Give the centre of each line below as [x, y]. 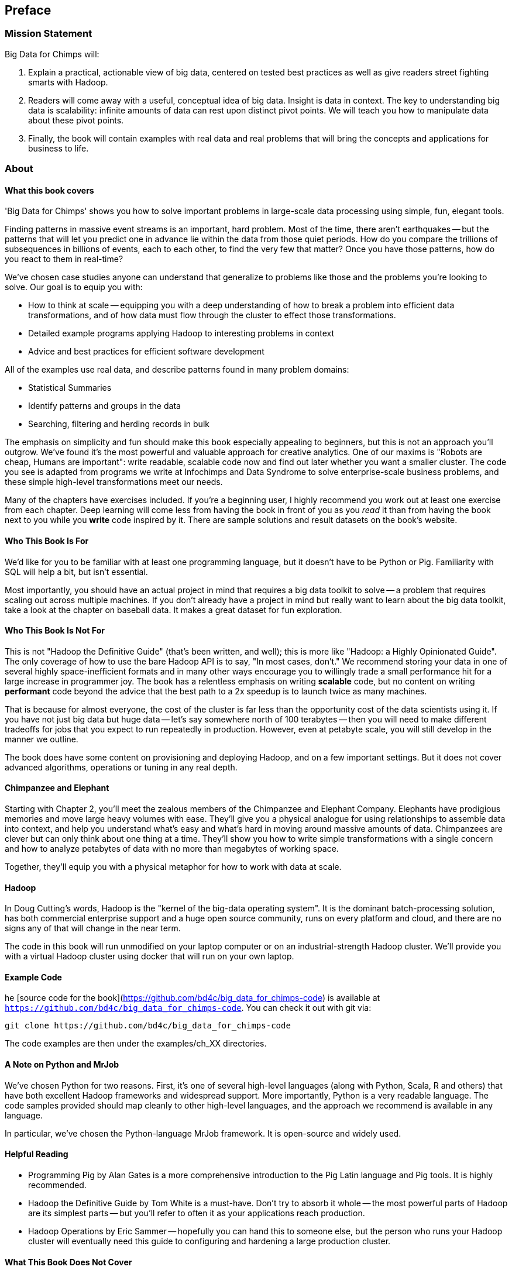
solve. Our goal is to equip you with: [74, 287]
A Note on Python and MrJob [62, 1065]
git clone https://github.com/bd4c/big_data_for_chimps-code [148, 1026]
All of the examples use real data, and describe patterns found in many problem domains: [177, 370]
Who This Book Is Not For [55, 631]
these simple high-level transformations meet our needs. [114, 482]
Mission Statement [49, 34]
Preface [28, 10]
